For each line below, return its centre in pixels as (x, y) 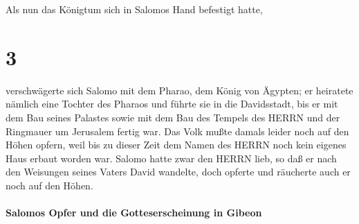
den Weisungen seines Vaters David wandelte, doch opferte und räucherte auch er (178, 172)
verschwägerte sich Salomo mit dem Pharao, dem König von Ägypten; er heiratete (179, 90)
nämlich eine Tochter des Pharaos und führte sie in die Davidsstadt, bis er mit (172, 104)
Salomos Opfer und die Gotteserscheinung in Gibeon (134, 213)
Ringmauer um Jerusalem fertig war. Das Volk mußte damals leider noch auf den (177, 131)
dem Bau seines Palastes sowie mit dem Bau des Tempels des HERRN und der (173, 117)
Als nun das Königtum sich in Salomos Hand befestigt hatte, (134, 9)
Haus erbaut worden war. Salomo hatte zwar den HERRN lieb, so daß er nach (171, 158)
